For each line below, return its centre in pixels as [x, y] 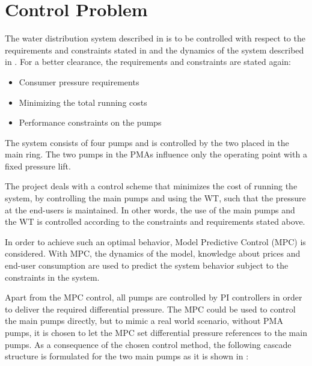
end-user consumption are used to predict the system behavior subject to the [147, 265]
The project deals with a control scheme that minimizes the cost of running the [151, 186]
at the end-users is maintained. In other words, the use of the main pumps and [150, 209]
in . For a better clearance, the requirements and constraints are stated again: [148, 62]
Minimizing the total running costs [83, 102]
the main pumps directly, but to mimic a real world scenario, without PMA [144, 321]
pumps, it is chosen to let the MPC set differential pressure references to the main [156, 332]
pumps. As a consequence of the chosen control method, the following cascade [148, 344]
